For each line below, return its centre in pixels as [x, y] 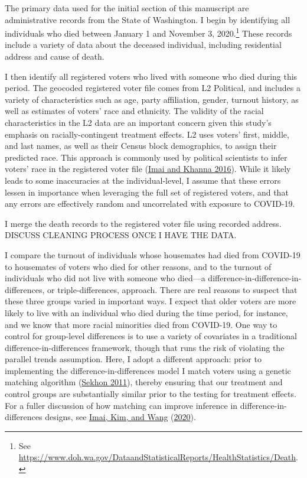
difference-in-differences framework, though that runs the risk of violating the [145, 347]
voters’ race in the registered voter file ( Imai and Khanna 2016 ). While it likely [148, 169]
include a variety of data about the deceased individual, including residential [143, 45]
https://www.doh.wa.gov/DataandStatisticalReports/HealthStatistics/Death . [158, 457]
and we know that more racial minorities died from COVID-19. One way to [141, 324]
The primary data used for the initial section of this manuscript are [127, 8]
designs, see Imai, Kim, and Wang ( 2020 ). [120, 417]
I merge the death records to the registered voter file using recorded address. [143, 223]
